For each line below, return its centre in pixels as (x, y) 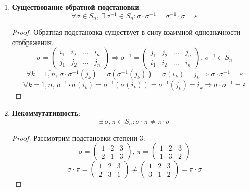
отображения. (33, 42)
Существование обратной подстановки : (77, 7)
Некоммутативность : (46, 112)
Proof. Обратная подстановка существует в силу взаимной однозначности (126, 32)
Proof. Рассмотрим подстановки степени (74, 137)
